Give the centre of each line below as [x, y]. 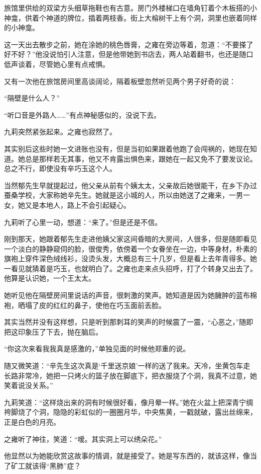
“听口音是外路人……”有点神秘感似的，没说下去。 [82, 114]
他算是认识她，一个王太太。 [50, 278]
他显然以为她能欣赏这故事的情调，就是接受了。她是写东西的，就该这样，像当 [130, 456]
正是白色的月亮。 [32, 422]
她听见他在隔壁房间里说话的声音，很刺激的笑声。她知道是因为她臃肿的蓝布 [127, 295]
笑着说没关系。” [29, 385]
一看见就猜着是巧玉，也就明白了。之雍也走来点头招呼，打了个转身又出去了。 [130, 268]
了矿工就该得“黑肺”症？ [43, 465]
